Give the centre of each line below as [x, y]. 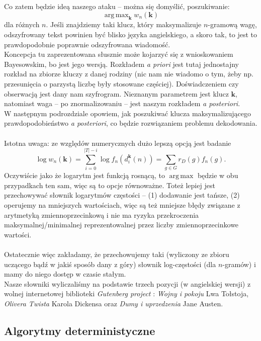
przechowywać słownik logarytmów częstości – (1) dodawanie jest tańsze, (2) [122, 195]
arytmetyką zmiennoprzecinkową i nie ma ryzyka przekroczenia [102, 215]
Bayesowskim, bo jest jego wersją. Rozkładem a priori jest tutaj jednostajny [122, 64]
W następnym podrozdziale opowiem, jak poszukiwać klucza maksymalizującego [128, 113]
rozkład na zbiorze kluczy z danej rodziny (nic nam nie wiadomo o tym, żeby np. [129, 74]
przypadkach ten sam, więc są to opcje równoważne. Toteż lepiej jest [110, 185]
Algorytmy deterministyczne [80, 330]
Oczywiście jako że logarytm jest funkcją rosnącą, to [84, 175]
